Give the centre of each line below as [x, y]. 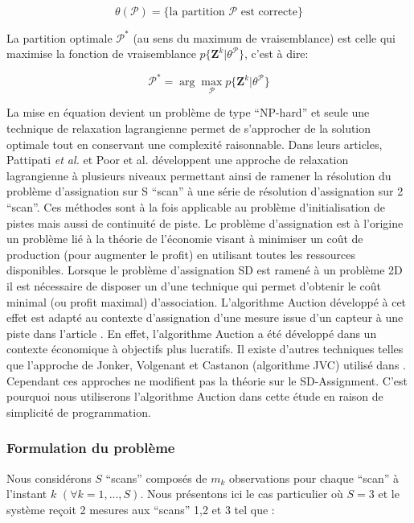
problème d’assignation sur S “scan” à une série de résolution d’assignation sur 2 [205, 191]
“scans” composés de [156, 478]
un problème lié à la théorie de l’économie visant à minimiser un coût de [185, 239]
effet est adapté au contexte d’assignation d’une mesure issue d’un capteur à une [205, 317]
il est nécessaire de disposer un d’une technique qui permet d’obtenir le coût [194, 285]
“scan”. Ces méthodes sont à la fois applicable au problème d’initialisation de [196, 206]
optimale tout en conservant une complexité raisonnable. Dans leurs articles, [195, 144]
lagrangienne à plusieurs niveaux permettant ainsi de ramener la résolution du [199, 175]
